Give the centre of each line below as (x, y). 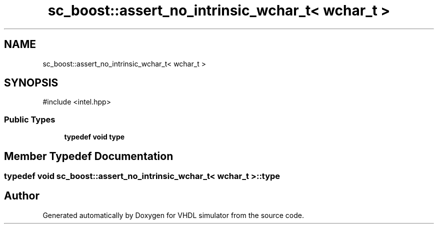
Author (22, 196)
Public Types (30, 119)
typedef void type (94, 137)
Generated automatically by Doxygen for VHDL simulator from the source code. (173, 215)
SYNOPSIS (31, 83)
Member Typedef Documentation (89, 156)
